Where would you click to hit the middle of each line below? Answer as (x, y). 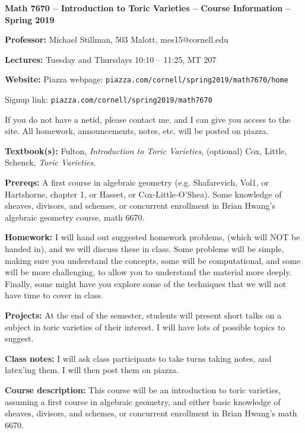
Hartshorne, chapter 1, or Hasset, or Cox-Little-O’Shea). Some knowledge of (143, 194)
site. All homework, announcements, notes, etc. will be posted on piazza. (137, 131)
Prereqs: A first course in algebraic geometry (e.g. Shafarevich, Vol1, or (137, 182)
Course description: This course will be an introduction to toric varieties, (143, 389)
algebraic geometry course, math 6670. (75, 217)
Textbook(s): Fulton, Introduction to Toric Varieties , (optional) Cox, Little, (146, 150)
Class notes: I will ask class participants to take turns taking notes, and (138, 358)
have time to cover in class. (54, 295)
